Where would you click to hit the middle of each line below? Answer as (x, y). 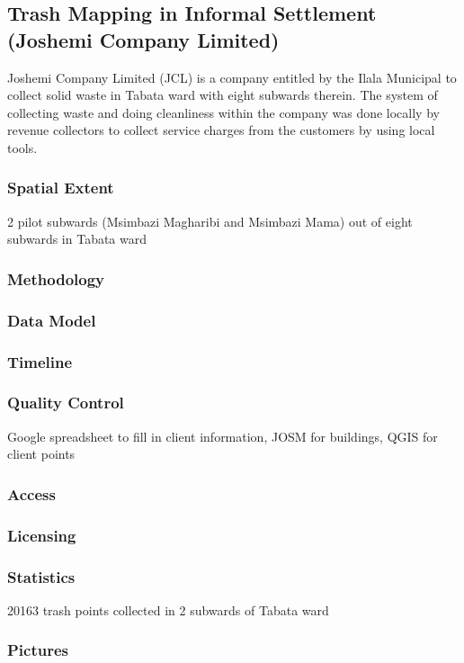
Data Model (52, 320)
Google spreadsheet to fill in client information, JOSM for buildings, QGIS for (223, 436)
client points (41, 454)
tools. (22, 147)
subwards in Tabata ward (77, 239)
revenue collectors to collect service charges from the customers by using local (221, 130)
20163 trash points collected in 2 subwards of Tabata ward (168, 609)
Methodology (56, 278)
